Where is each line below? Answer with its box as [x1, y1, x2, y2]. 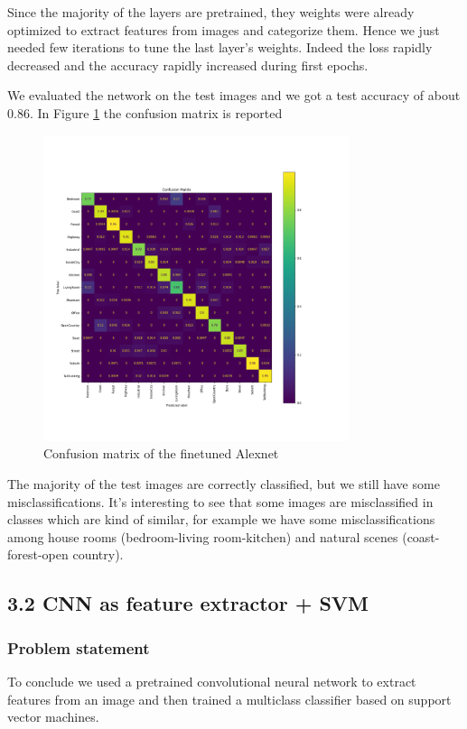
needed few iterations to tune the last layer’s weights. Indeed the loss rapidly [7, 38, 433, 57]
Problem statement [7, 636, 150, 659]
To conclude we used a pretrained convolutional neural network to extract [7, 671, 416, 690]
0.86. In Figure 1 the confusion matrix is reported [7, 103, 283, 122]
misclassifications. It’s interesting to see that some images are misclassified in [7, 492, 434, 511]
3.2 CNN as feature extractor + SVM [7, 589, 369, 617]
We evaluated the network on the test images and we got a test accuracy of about [7, 86, 461, 105]
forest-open [7, 545, 69, 564]
